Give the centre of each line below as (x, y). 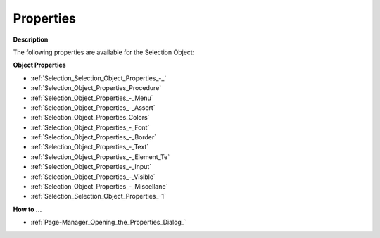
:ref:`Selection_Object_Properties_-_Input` (91, 167)
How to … (27, 209)
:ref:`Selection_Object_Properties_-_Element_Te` (100, 157)
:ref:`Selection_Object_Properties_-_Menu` (92, 98)
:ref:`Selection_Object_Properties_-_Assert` (93, 107)
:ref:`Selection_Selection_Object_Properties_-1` (99, 196)
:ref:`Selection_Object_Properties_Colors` (90, 118)
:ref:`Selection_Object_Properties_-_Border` (94, 137)
